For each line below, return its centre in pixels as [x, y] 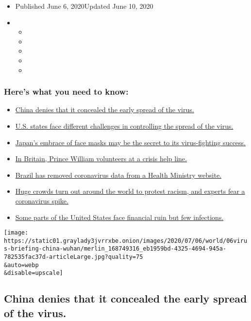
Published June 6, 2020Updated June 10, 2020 [84, 6]
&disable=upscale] [33, 273]
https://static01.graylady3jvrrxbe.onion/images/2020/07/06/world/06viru [126, 241]
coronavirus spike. [42, 200]
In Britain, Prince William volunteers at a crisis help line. [101, 159]
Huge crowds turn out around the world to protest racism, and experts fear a [130, 191]
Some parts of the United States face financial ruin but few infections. [119, 217]
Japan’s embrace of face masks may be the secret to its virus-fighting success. [130, 142]
